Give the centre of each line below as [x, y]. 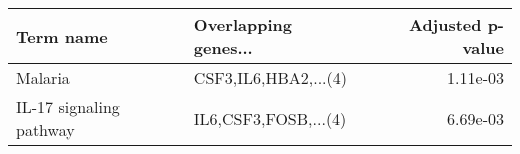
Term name [62, 36]
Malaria [43, 77]
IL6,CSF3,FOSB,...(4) [270, 118]
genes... [223, 47]
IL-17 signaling [68, 106]
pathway [45, 129]
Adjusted [445, 24]
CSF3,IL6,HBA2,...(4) [270, 77]
